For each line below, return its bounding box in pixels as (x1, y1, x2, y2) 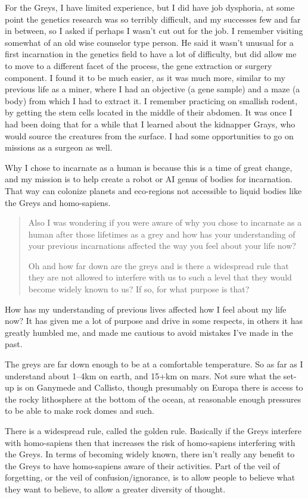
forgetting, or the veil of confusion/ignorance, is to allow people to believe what (5, 471, 295, 484)
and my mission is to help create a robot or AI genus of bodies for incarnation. (5, 173, 293, 185)
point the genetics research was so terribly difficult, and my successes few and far (5, 13, 301, 25)
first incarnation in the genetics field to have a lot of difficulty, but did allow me (5, 48, 297, 60)
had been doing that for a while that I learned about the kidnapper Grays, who (5, 117, 295, 130)
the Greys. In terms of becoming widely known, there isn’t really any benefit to (5, 448, 295, 460)
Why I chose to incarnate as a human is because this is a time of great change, (5, 161, 293, 173)
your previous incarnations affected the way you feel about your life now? (28, 239, 296, 252)
